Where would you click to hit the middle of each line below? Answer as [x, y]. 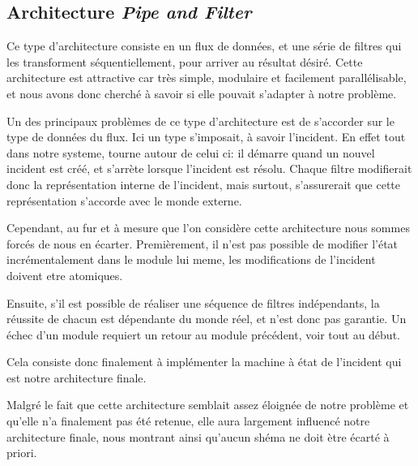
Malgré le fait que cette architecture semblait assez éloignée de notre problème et [208, 405]
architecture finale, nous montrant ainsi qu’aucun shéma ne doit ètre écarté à [198, 436]
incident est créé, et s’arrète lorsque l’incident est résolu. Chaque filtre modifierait [209, 168]
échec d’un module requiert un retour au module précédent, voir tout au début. [203, 334]
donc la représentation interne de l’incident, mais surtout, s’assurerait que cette [204, 184]
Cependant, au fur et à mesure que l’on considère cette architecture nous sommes [208, 228]
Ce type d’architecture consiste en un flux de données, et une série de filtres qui [204, 46]
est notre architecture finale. [77, 377]
